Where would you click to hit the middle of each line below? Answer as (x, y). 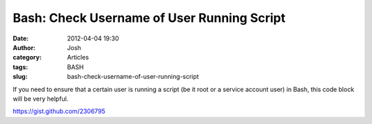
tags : (20, 67)
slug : (20, 77)
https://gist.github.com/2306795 (59, 111)
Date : (21, 38)
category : (27, 58)
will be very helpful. (41, 99)
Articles (78, 58)
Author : (24, 47)
